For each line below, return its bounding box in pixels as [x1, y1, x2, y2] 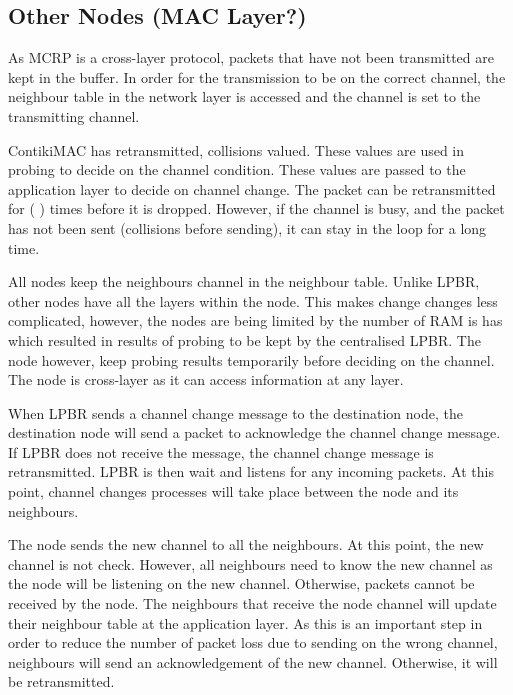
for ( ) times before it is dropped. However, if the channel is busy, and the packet [8, 198, 505, 219]
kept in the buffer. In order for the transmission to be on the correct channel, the [8, 66, 506, 87]
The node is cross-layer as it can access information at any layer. [8, 369, 404, 390]
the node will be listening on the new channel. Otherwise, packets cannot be [8, 573, 475, 594]
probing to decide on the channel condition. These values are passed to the [8, 159, 466, 180]
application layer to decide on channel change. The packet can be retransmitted [8, 178, 496, 199]
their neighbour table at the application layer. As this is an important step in [8, 612, 483, 633]
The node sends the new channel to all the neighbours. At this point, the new [8, 534, 484, 555]
